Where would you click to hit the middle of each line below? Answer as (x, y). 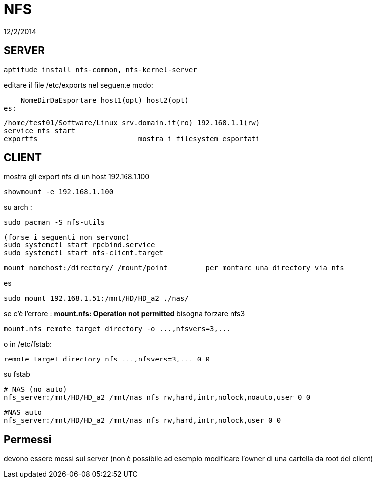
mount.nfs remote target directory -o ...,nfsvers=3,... (118, 329)
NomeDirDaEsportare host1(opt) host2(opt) (105, 100)
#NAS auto (23, 413)
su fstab (17, 374)
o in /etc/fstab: (28, 344)
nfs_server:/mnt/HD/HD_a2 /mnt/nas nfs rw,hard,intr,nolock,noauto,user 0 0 (157, 398)
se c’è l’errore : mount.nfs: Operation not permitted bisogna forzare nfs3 (125, 314)
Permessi (28, 439)
